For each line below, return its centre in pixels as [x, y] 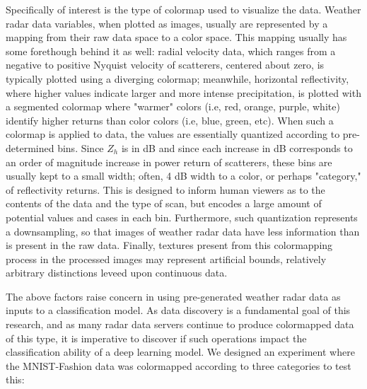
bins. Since [81, 147]
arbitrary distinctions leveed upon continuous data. [117, 273]
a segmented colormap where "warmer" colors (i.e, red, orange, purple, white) [173, 106]
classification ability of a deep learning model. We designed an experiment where [180, 352]
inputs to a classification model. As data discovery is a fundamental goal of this [178, 310]
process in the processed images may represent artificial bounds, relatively [166, 259]
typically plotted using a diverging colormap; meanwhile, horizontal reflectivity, [177, 78]
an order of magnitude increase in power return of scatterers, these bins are [169, 162]
